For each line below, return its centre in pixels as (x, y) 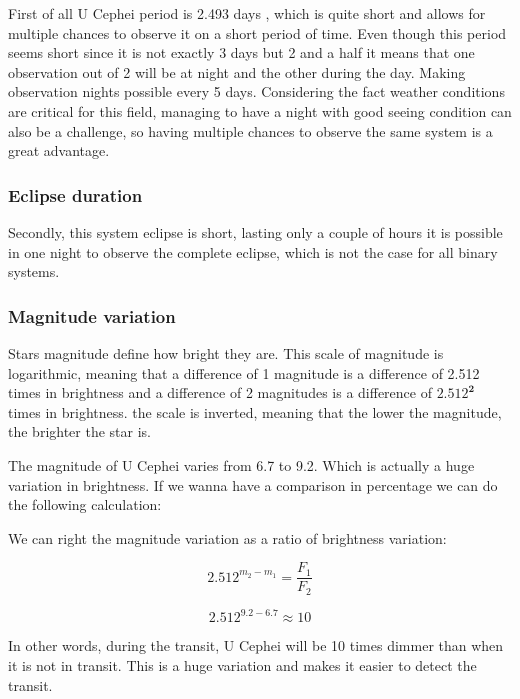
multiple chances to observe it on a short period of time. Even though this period (257, 32)
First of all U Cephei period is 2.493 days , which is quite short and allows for (247, 13)
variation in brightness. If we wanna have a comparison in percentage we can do (253, 484)
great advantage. (59, 150)
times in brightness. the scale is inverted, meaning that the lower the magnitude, (255, 411)
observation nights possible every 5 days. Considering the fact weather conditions (256, 91)
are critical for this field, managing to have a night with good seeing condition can (260, 110)
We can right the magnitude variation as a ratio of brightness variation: (227, 537)
